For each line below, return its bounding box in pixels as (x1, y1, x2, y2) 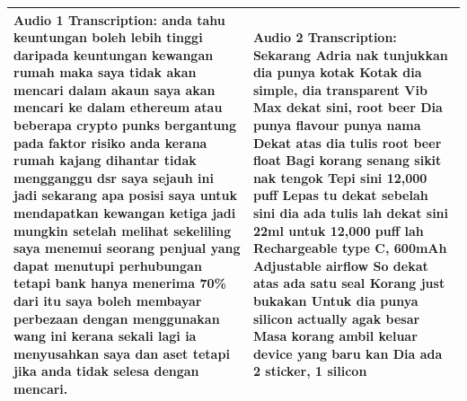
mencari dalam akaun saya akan (13, 80, 216, 99)
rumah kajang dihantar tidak (13, 151, 197, 170)
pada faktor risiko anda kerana (13, 133, 207, 152)
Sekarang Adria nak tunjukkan (252, 45, 448, 64)
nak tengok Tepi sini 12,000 (252, 168, 427, 187)
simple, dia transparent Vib (252, 80, 427, 99)
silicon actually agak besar (252, 309, 420, 327)
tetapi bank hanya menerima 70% (13, 274, 226, 292)
